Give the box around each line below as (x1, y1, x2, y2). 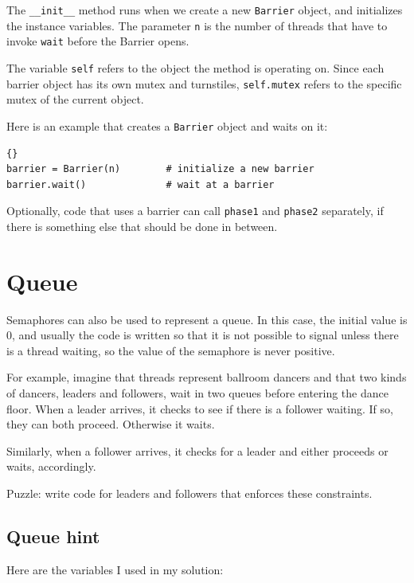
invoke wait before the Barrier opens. (6, 33, 189, 49)
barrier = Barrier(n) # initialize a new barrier (6, 163, 314, 175)
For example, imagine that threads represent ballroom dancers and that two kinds (6, 369, 407, 385)
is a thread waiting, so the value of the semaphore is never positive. (6, 342, 335, 358)
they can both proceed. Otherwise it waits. (6, 416, 215, 432)
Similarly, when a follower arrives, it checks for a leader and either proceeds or (6, 442, 389, 459)
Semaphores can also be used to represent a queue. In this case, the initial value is (6, 311, 408, 327)
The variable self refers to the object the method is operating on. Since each (6, 59, 385, 76)
